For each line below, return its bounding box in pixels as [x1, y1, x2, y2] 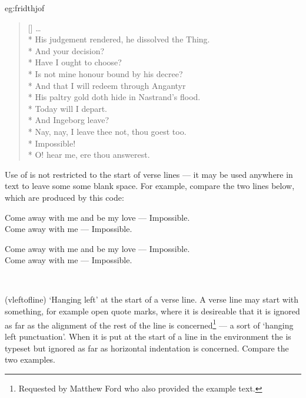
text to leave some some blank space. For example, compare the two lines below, [5, 180, 295, 192]
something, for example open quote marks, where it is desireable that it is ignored [5, 305, 300, 317]
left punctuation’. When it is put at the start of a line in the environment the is [5, 330, 291, 342]
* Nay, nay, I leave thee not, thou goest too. [28, 125, 187, 137]
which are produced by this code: [5, 191, 124, 203]
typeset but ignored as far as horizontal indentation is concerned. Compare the [5, 341, 289, 354]
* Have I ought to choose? [28, 56, 122, 68]
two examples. [5, 353, 56, 366]
